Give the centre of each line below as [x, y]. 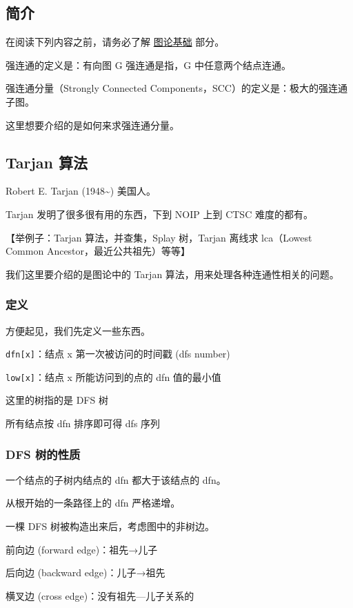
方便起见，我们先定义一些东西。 [78, 330]
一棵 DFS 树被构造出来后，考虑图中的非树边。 [110, 526]
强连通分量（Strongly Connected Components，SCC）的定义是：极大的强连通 [176, 88]
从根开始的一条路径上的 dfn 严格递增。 [93, 503]
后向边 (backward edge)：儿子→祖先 [85, 572]
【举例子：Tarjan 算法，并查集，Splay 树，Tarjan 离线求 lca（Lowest [159, 237]
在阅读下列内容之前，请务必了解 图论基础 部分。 [115, 42]
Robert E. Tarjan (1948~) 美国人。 [81, 191]
